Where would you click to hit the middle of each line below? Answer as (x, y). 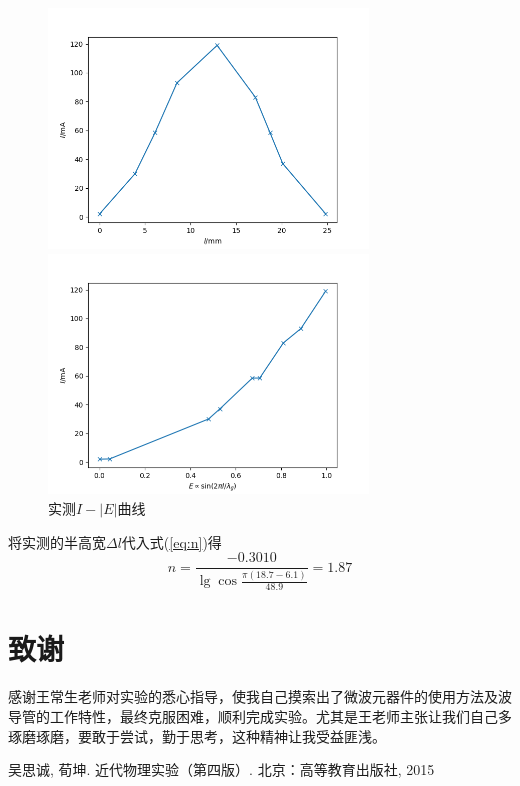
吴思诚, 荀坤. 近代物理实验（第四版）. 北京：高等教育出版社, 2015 (221, 769)
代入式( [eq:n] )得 (171, 541)
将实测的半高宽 (57, 541)
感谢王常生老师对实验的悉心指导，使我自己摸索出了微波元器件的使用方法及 (253, 696)
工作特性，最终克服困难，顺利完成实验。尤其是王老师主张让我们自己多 (280, 716)
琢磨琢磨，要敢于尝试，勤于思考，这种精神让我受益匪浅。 (197, 735)
